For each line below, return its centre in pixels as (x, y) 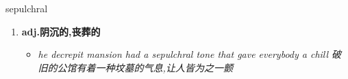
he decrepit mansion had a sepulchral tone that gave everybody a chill (183, 54)
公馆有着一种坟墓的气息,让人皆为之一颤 (145, 67)
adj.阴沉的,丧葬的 (61, 31)
